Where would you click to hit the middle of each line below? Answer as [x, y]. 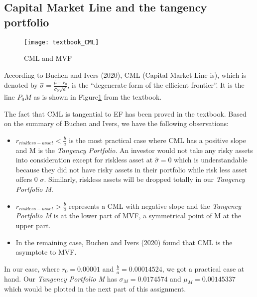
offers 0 [27, 179]
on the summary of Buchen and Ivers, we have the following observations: [116, 123]
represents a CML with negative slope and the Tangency [155, 206]
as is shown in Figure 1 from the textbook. [98, 97]
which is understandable [211, 160]
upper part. [33, 225]
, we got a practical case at [203, 268]
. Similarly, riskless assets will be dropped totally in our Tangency [144, 179]
